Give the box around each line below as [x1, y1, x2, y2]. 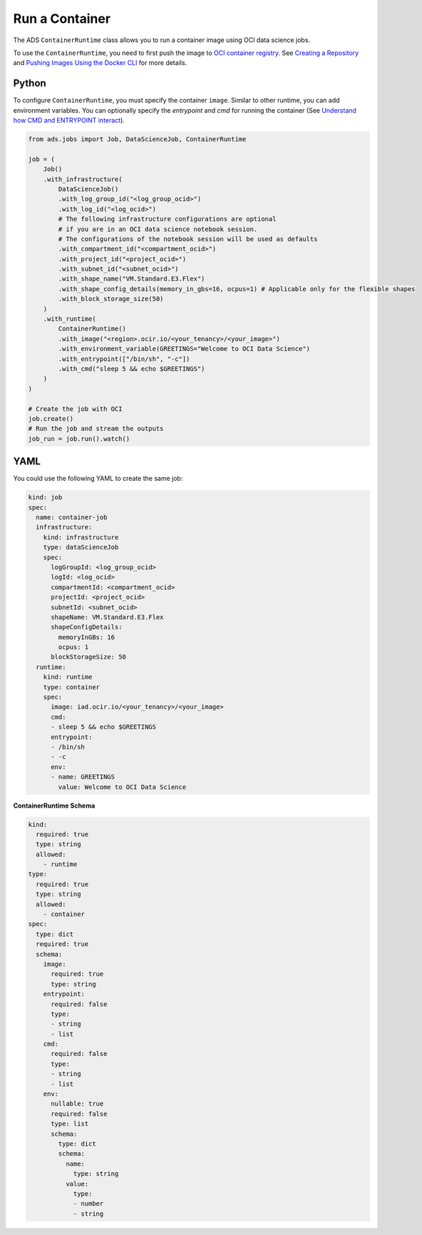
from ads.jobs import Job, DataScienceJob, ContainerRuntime [28, 136, 247, 143]
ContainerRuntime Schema [13, 801, 96, 810]
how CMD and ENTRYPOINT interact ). [13, 116, 125, 125]
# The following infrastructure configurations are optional [58, 215, 277, 223]
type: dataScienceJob [43, 543, 119, 552]
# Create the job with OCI [28, 405, 123, 413]
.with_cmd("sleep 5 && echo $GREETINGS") [58, 365, 205, 372]
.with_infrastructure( [43, 175, 123, 183]
